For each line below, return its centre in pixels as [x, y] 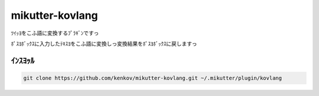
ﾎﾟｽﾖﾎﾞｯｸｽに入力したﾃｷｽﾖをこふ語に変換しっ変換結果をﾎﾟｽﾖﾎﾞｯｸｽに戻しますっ [104, 44]
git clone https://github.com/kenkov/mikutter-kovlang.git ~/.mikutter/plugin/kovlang [153, 78]
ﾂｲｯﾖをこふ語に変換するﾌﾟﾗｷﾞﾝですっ [55, 33]
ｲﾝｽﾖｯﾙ [23, 60]
